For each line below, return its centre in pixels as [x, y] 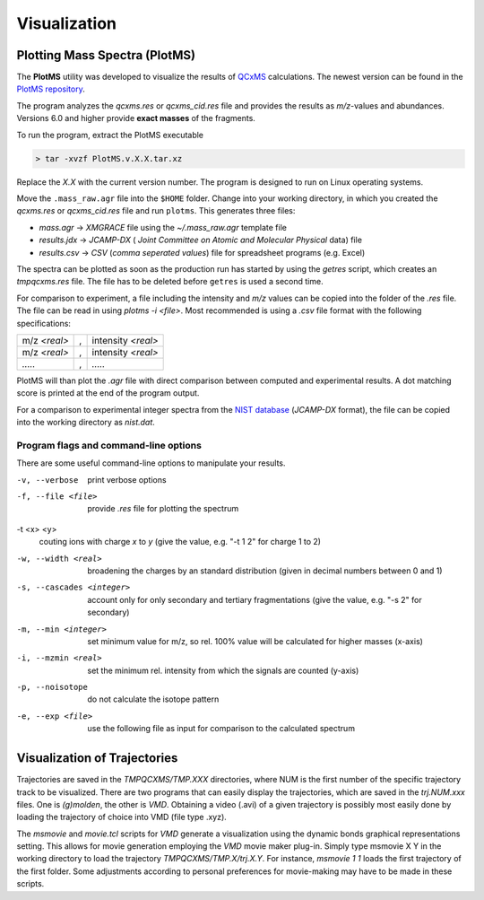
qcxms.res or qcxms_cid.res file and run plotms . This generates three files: [156, 211]
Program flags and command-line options [109, 445]
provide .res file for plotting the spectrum [163, 509]
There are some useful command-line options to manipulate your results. [151, 463]
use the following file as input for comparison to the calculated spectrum [221, 729]
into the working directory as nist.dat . [86, 423]
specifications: [44, 323]
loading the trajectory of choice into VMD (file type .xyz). [122, 817]
